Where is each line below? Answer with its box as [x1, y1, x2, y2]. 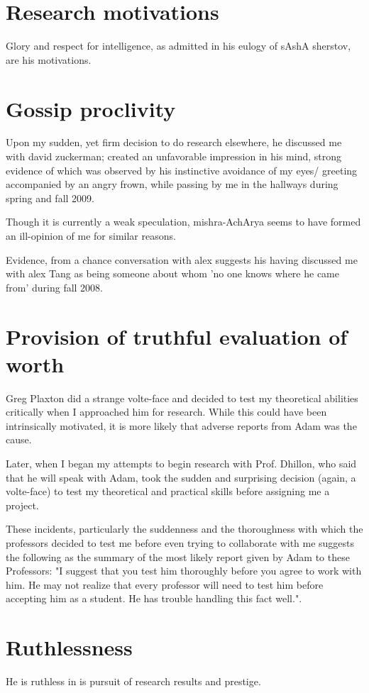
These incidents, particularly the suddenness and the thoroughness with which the [6, 521, 363, 536]
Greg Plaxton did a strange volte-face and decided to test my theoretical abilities [6, 390, 358, 405]
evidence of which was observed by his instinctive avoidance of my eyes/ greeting [6, 162, 358, 177]
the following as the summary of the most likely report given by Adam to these [6, 549, 350, 564]
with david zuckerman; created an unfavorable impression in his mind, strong [6, 149, 342, 164]
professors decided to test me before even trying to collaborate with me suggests [6, 536, 355, 550]
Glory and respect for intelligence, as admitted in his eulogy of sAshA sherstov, [6, 38, 351, 53]
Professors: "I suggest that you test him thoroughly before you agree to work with [6, 563, 362, 578]
